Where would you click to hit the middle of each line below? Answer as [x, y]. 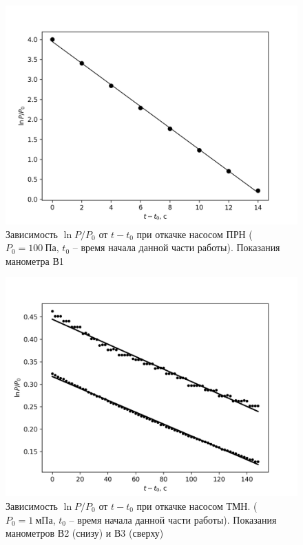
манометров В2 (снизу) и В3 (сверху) [85, 533]
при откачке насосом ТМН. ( [197, 505]
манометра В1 [35, 260]
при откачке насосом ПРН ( [195, 234]
